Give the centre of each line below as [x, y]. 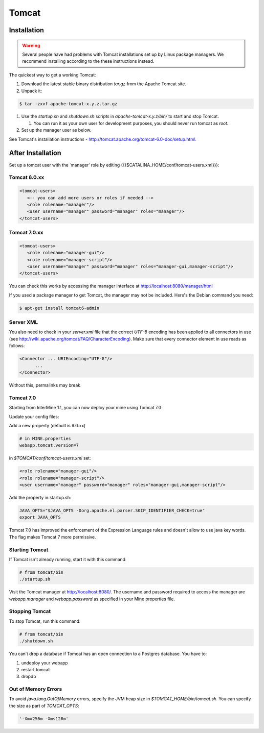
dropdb [29, 677]
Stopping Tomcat [30, 611]
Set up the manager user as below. [56, 130]
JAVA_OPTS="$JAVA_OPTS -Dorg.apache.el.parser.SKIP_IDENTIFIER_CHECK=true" [112, 511]
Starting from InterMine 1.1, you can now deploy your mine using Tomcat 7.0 [85, 408]
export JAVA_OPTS [40, 517]
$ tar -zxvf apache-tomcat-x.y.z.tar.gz [68, 104]
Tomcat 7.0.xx [26, 233]
